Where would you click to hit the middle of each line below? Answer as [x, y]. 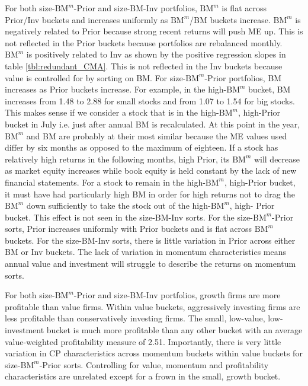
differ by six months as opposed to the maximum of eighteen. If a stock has [142, 147]
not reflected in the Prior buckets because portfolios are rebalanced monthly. [144, 42]
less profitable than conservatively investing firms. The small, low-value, [135, 318]
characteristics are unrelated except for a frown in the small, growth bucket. [143, 376]
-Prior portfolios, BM [243, 77]
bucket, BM [269, 89]
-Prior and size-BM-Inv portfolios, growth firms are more [177, 295]
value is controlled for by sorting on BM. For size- [95, 77]
